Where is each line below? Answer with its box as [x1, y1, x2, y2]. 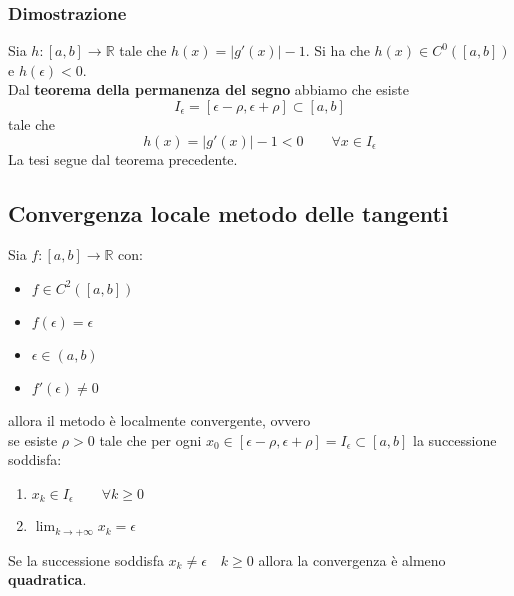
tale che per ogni [99, 429, 202, 450]
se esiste [8, 429, 58, 450]
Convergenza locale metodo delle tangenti [8, 197, 449, 228]
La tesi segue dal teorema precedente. [8, 148, 238, 169]
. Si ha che [305, 40, 370, 61]
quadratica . [8, 569, 87, 590]
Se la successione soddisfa [8, 549, 164, 570]
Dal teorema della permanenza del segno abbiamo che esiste [8, 79, 409, 100]
